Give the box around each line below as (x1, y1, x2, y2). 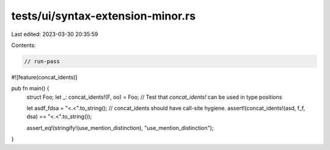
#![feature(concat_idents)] (11, 73, 78, 80)
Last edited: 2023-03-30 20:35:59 (11, 30, 98, 38)
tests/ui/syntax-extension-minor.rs (11, 9, 196, 23)
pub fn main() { (11, 85, 50, 92)
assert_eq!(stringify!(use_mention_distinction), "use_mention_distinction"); (26, 124, 214, 131)
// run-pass (24, 58, 61, 65)
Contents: (11, 41, 36, 49)
